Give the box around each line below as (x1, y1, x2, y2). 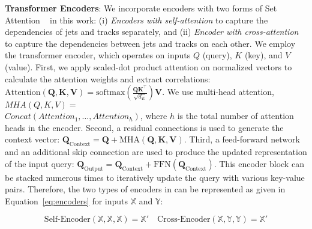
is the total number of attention (177, 109, 294, 122)
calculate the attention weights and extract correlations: (5, 72, 211, 85)
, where (140, 109, 167, 122)
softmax (96, 88, 125, 97)
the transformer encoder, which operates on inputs (5, 49, 191, 61)
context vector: (5, 133, 60, 145)
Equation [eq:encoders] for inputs (5, 194, 128, 207)
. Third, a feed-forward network (184, 133, 300, 145)
